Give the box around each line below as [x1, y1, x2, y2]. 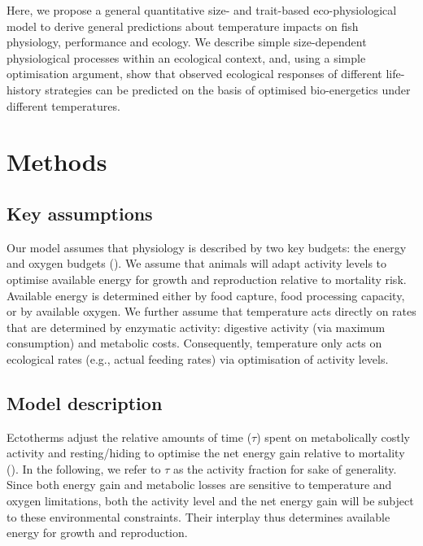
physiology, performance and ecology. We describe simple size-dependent [7, 33, 367, 50]
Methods [7, 145, 107, 178]
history [7, 81, 41, 98]
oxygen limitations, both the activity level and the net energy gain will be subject [7, 492, 414, 509]
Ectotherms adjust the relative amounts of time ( [7, 428, 252, 445]
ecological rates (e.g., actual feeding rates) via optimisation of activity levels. [7, 350, 389, 367]
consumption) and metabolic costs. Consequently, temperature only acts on [7, 334, 382, 352]
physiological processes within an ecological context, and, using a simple [7, 49, 366, 66]
